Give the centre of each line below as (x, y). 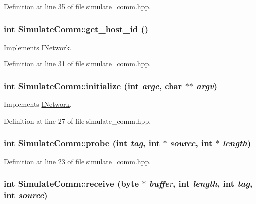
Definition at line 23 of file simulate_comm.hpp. (78, 161)
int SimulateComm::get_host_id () (76, 28)
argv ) (207, 85)
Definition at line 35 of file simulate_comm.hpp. (78, 6)
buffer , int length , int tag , (201, 183)
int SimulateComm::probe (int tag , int (82, 143)
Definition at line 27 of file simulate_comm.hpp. (78, 121)
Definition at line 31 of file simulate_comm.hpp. (78, 64)
